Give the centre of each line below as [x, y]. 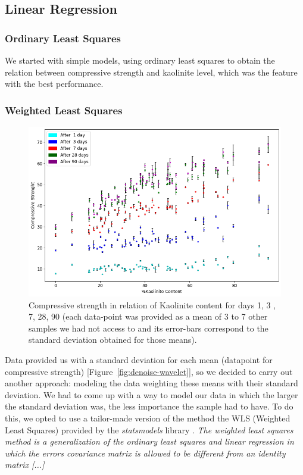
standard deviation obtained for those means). [113, 340]
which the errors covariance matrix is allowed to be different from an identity [145, 453]
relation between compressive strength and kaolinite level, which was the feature [151, 72]
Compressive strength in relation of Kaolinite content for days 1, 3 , [152, 304]
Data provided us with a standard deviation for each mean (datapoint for [139, 359]
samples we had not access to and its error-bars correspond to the [149, 328]
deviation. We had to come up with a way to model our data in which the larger [151, 394]
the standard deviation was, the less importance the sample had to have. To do [149, 406]
